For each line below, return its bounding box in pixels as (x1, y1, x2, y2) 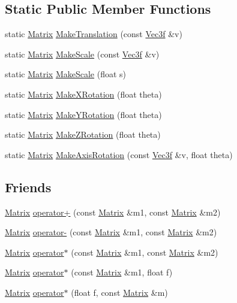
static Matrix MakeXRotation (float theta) (5, 87, 162, 100)
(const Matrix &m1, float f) (71, 266, 173, 278)
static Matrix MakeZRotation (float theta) (5, 128, 161, 141)
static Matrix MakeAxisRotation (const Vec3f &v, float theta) (5, 148, 233, 160)
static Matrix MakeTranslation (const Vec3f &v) (5, 28, 182, 40)
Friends (5, 177, 52, 196)
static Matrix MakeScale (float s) (5, 68, 127, 80)
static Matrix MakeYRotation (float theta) (5, 108, 162, 120)
